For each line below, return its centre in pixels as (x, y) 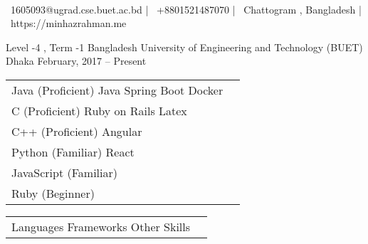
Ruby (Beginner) (53, 193)
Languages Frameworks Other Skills (101, 226)
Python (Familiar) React (73, 152)
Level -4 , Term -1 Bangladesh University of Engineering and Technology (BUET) (184, 47)
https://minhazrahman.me (68, 23)
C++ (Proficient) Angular (77, 131)
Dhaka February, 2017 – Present (76, 61)
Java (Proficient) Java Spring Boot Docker (117, 90)
